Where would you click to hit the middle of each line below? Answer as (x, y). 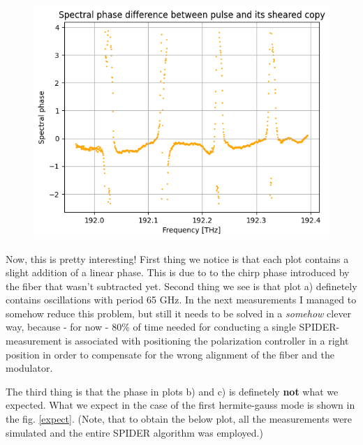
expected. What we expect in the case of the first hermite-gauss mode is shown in (180, 405)
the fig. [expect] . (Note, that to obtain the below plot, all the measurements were (179, 419)
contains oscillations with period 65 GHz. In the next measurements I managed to (181, 300)
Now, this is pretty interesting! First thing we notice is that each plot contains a (177, 258)
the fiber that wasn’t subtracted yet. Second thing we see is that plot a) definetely (181, 286)
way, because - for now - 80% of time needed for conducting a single (151, 327)
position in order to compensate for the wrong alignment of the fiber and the (170, 354)
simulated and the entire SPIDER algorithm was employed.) (134, 432)
